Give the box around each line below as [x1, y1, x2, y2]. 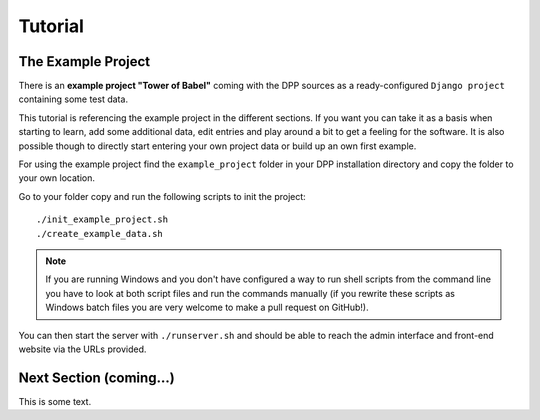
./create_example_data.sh [36, 228, 164, 239]
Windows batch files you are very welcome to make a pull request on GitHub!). [45, 301, 369, 314]
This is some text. [18, 395, 92, 407]
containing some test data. [18, 93, 129, 105]
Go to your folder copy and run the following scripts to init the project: [18, 190, 307, 202]
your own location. [18, 172, 95, 184]
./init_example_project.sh [36, 214, 169, 225]
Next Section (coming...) [18, 369, 175, 386]
